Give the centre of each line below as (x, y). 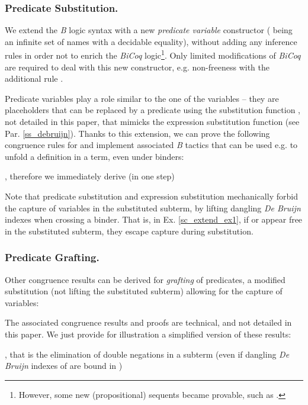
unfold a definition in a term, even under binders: (94, 156)
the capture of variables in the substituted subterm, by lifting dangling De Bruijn (153, 208)
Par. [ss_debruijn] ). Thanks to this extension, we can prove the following (137, 133)
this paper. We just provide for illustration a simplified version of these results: (148, 334)
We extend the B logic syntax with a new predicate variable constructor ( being (149, 30)
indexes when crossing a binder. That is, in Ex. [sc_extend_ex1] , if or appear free (154, 219)
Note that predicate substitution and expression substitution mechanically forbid (151, 196)
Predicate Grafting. (52, 257)
